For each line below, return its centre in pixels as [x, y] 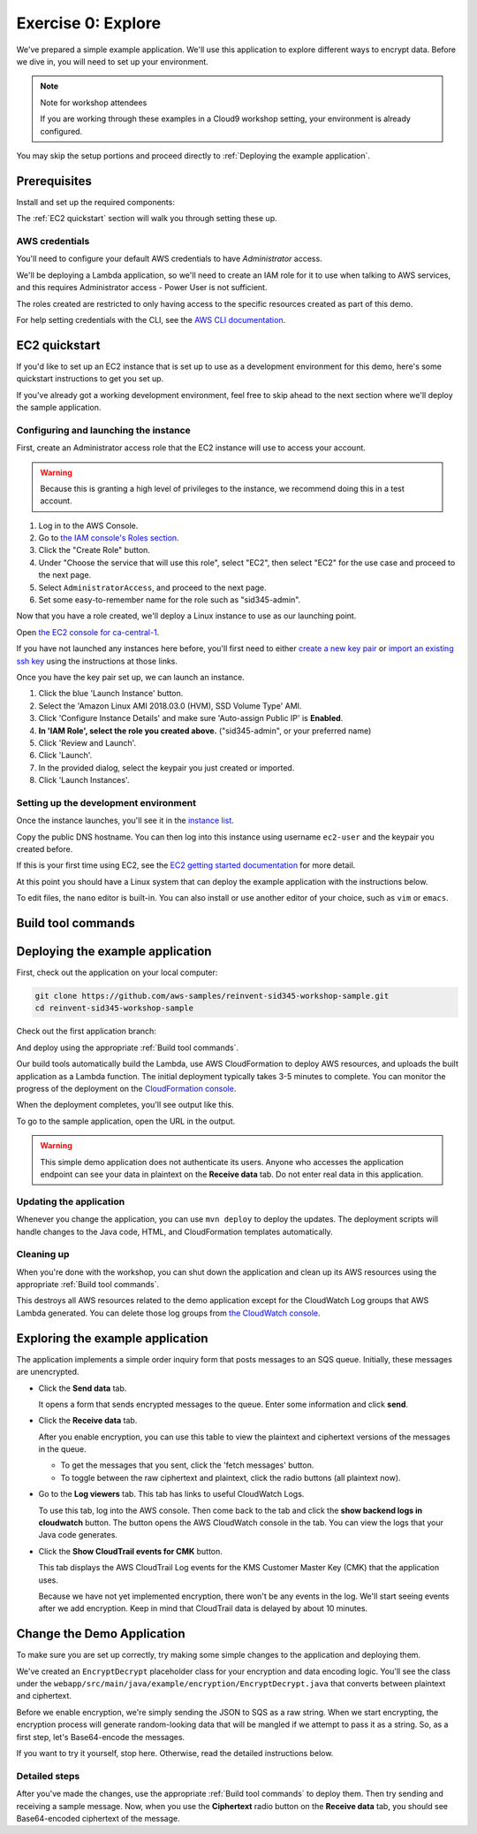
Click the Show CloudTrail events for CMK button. [130, 1551]
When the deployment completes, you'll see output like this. [125, 1105]
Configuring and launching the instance [104, 430]
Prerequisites [54, 181]
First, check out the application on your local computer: [117, 972]
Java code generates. [78, 1535]
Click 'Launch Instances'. [84, 780]
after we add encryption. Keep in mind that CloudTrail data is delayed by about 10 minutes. [203, 1608]
